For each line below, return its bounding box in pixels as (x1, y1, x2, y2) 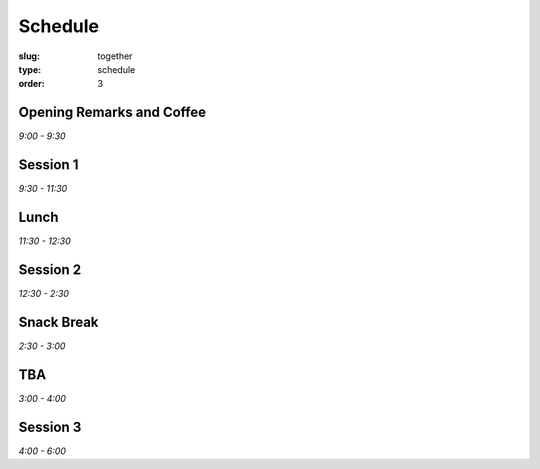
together (97, 50, 133, 62)
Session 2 (18, 261, 82, 278)
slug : (18, 50, 40, 62)
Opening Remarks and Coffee (18, 104, 207, 121)
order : (18, 78, 45, 90)
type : (18, 63, 42, 75)
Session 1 (18, 156, 79, 174)
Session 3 (18, 418, 82, 435)
